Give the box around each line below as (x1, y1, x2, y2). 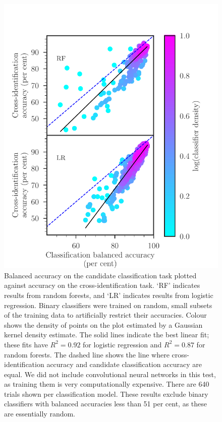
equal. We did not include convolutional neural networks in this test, (4, 369, 216, 379)
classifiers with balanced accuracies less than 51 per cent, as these (4, 398, 207, 409)
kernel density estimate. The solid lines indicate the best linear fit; (4, 329, 209, 340)
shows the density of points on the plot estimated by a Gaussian (4, 319, 203, 330)
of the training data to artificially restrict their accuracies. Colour (4, 310, 207, 320)
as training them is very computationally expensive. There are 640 (4, 379, 209, 389)
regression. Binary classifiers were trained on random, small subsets (4, 299, 212, 310)
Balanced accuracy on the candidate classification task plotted (4, 270, 197, 280)
